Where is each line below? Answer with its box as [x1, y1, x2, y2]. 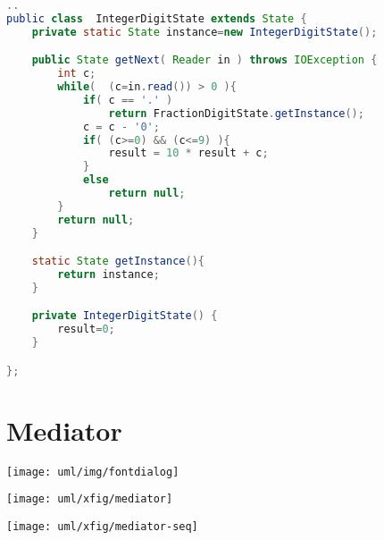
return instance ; [57, 268, 160, 282]
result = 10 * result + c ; [108, 147, 269, 160]
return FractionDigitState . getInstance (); [108, 106, 364, 120]
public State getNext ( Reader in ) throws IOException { [31, 54, 378, 67]
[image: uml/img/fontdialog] [6, 465, 179, 478]
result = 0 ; [57, 323, 115, 336]
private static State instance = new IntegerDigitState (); [31, 25, 378, 38]
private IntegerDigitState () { [31, 309, 218, 323]
